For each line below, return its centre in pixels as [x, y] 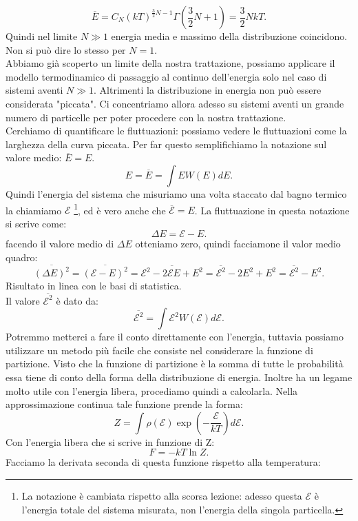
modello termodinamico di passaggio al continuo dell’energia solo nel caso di [166, 76]
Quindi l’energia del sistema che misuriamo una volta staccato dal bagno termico [176, 193]
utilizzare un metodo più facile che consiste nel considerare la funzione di [159, 350]
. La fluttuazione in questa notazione [272, 210]
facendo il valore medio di [60, 244]
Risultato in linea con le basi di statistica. [94, 286]
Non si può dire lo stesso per [66, 49]
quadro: [22, 257]
